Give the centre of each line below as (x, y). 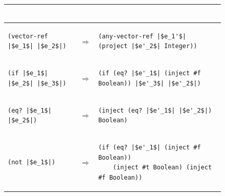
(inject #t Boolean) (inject (162, 168)
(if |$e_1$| (28, 73)
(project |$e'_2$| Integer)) (148, 46)
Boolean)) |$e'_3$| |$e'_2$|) (150, 83)
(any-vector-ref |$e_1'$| (142, 36)
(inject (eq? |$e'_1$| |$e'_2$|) (155, 110)
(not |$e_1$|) (32, 162)
